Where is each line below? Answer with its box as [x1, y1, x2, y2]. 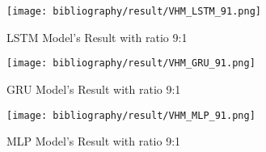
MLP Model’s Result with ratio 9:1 [6, 133, 181, 150]
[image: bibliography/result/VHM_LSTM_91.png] [6, 6, 261, 17]
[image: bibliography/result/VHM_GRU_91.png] [6, 57, 255, 70]
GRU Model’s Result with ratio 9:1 [6, 80, 181, 97]
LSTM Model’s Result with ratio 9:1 [6, 28, 188, 45]
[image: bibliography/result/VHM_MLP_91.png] [6, 109, 255, 121]
